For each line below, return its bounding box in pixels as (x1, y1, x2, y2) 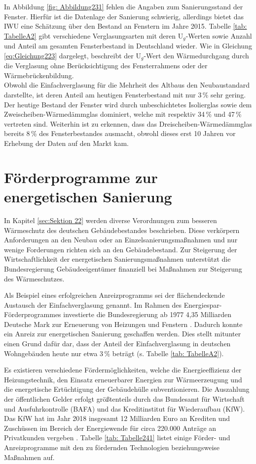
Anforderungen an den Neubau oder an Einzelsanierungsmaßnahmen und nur (4, 234, 238, 245)
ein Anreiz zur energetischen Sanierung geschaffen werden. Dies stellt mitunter (4, 328, 241, 339)
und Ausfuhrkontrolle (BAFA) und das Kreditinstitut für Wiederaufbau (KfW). (4, 403, 245, 414)
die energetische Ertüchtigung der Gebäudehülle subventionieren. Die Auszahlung (4, 384, 250, 394)
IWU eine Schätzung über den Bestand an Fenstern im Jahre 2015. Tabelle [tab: (4, 21, 247, 31)
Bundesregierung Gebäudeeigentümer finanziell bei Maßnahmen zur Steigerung (4, 263, 242, 274)
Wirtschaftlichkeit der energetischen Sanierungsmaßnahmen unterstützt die (4, 254, 231, 264)
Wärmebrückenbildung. (4, 70, 74, 80)
